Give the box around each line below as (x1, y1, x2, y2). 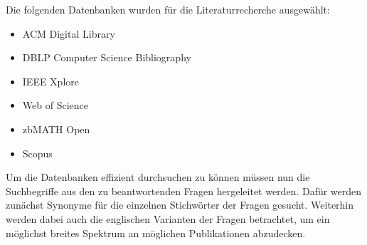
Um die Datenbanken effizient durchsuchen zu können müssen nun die (6, 170, 310, 184)
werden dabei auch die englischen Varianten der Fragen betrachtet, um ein (6, 211, 330, 226)
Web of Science (22, 98, 88, 113)
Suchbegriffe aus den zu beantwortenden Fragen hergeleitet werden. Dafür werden (6, 183, 362, 198)
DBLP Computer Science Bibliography (22, 50, 191, 65)
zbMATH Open (22, 121, 90, 136)
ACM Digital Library (22, 26, 115, 41)
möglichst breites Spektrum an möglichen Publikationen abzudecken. (6, 225, 306, 240)
